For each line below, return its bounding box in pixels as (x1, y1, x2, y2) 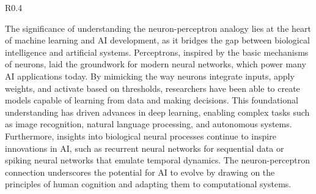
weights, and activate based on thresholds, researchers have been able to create (5, 81, 300, 94)
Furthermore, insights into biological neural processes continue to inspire (5, 129, 276, 142)
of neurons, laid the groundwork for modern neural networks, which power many (5, 58, 306, 70)
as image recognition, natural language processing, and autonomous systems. (5, 118, 292, 130)
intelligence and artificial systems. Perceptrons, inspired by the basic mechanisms (5, 45, 309, 58)
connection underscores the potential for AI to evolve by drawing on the (5, 165, 275, 178)
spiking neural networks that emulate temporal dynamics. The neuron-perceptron (5, 154, 310, 166)
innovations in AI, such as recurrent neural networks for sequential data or (5, 141, 284, 154)
